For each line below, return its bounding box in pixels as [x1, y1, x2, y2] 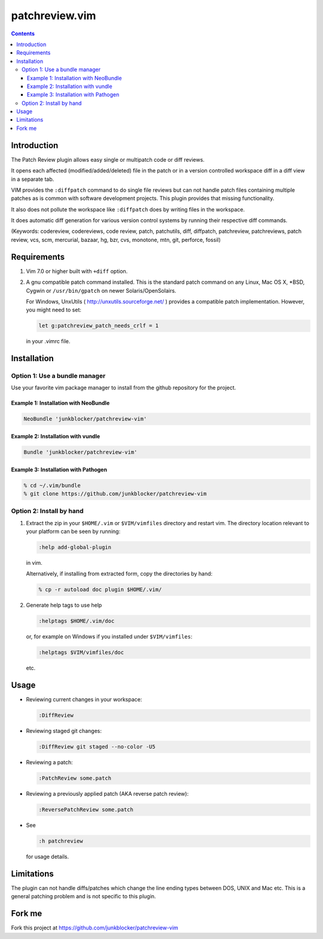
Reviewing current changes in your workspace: [26, 696, 142, 703]
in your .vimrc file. [26, 338, 71, 345]
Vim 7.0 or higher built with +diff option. [26, 267, 128, 275]
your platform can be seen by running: [26, 528, 121, 535]
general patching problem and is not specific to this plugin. [11, 893, 156, 900]
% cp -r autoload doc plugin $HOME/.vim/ [38, 586, 162, 593]
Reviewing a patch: [26, 759, 73, 766]
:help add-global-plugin [38, 544, 112, 551]
